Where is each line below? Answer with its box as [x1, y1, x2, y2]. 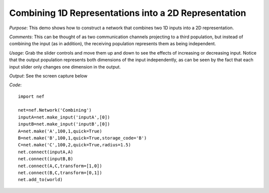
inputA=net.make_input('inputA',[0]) [18, 114, 111, 120]
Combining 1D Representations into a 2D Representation [9, 7, 247, 18]
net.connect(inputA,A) [18, 149, 74, 155]
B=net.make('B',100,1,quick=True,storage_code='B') [18, 135, 147, 141]
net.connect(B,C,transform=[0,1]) [18, 170, 102, 176]
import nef [18, 93, 45, 99]
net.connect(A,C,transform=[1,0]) [18, 163, 102, 169]
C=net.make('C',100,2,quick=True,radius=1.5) [18, 142, 132, 148]
